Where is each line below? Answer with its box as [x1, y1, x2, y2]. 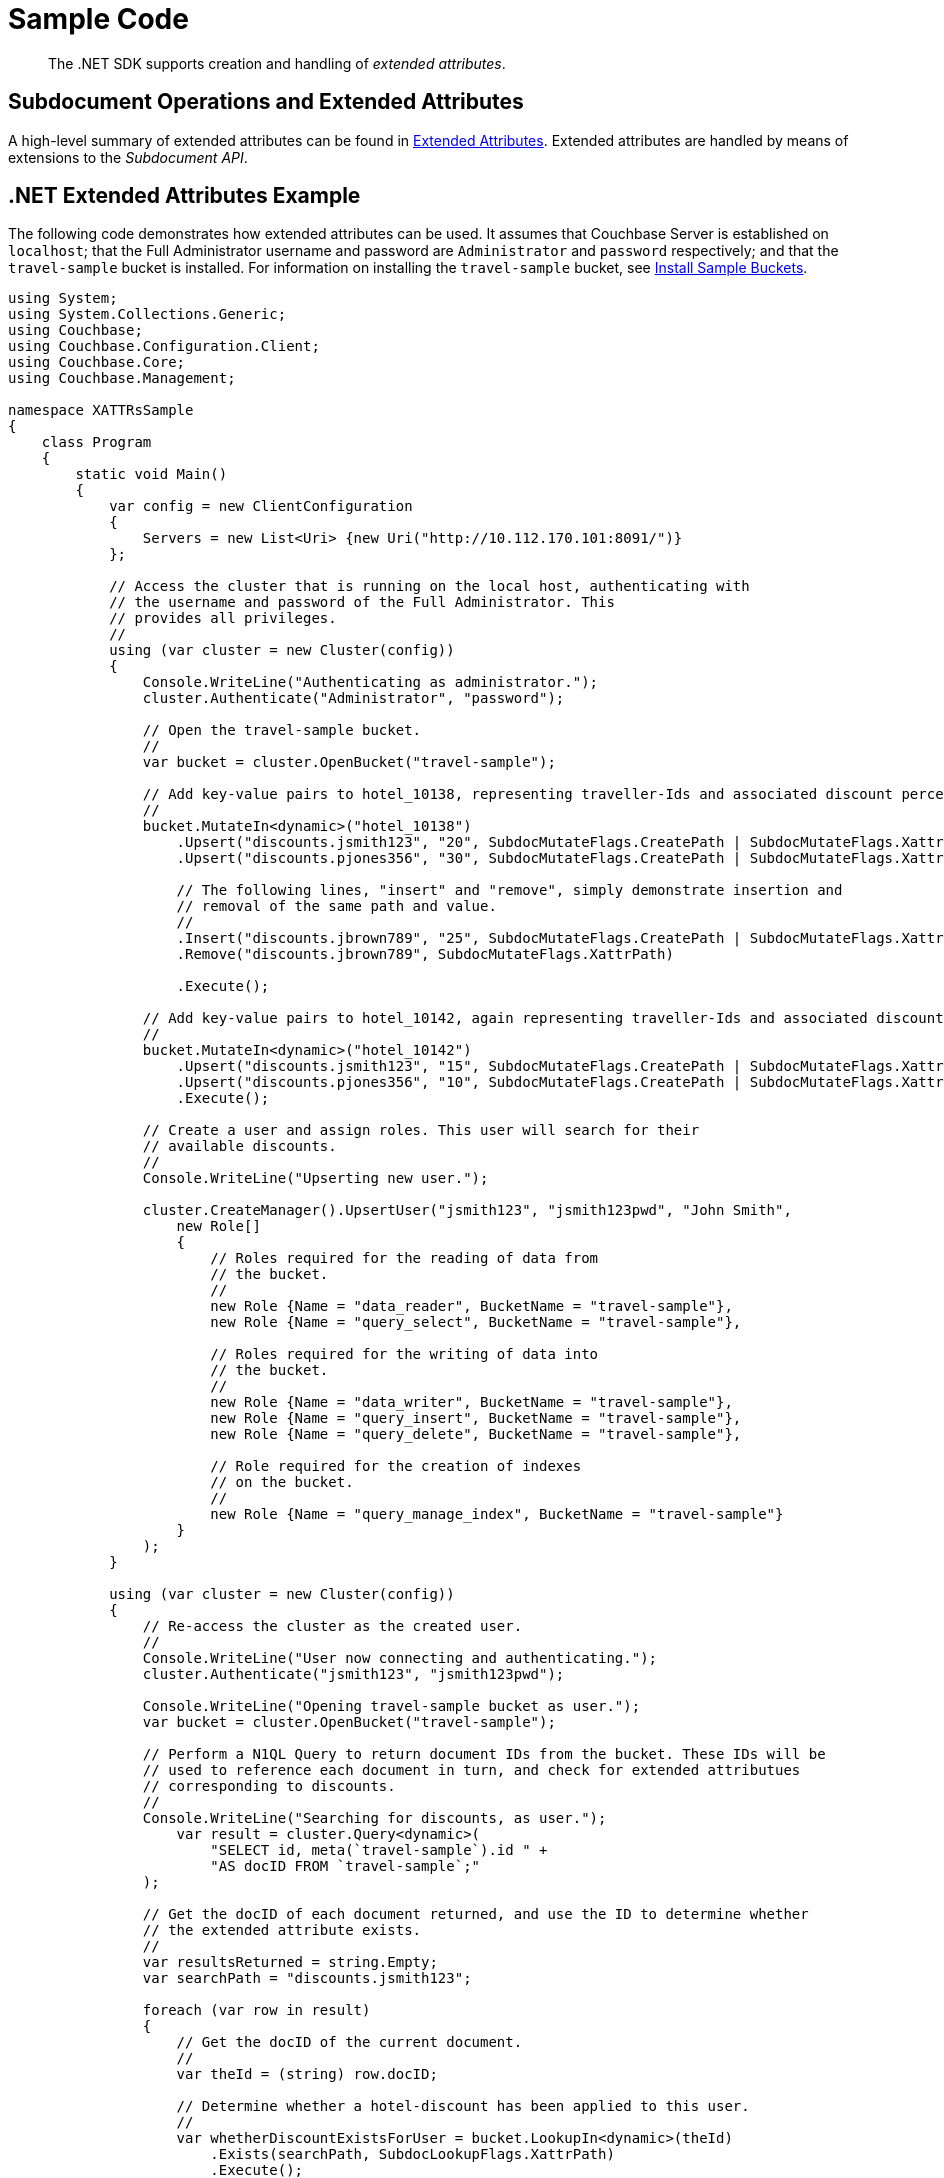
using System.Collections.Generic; [8, 306, 287, 323]
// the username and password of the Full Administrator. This [109, 594, 615, 611]
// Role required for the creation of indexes [210, 1458, 582, 1475]
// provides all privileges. [109, 610, 337, 627]
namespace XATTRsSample [8, 402, 194, 419]
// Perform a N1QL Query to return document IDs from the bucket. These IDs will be [142, 1746, 826, 1763]
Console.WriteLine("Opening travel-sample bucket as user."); [142, 1698, 641, 1715]
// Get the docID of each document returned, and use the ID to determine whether [142, 1906, 809, 1923]
